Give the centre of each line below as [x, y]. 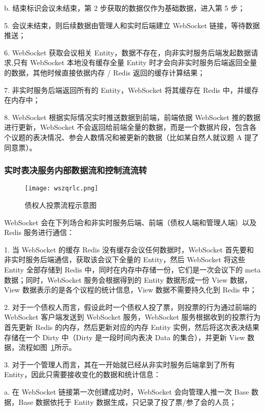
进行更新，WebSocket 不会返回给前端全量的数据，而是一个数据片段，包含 [127, 127]
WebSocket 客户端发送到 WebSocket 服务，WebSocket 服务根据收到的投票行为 [132, 317]
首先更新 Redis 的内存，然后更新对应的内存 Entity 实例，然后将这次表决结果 [132, 327]
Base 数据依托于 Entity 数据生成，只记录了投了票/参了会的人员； [127, 402]
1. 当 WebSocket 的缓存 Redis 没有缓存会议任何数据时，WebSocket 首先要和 [129, 249]
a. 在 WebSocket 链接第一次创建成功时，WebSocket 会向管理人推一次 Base [127, 391]
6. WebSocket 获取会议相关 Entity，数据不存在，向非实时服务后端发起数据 [128, 52]
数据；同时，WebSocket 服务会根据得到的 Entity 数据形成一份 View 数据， [128, 279]
